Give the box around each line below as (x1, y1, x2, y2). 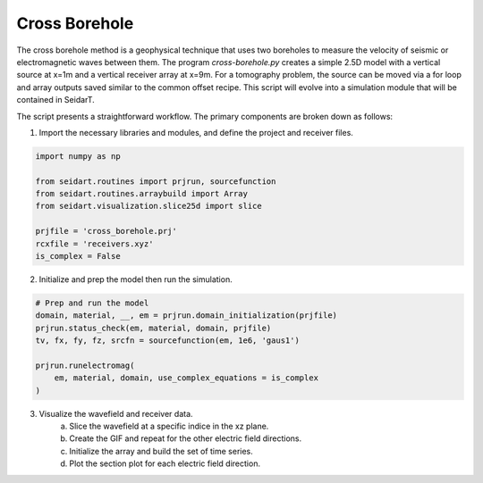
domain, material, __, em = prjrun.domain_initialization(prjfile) (35, 311, 338, 321)
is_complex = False (35, 251, 121, 261)
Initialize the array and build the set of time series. (69, 446, 254, 456)
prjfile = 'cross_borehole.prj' (35, 226, 178, 237)
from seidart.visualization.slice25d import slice (35, 201, 263, 212)
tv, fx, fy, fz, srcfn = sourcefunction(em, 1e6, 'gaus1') (35, 336, 300, 346)
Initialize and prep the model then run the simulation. (38, 273, 233, 285)
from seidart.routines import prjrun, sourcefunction (35, 176, 276, 187)
